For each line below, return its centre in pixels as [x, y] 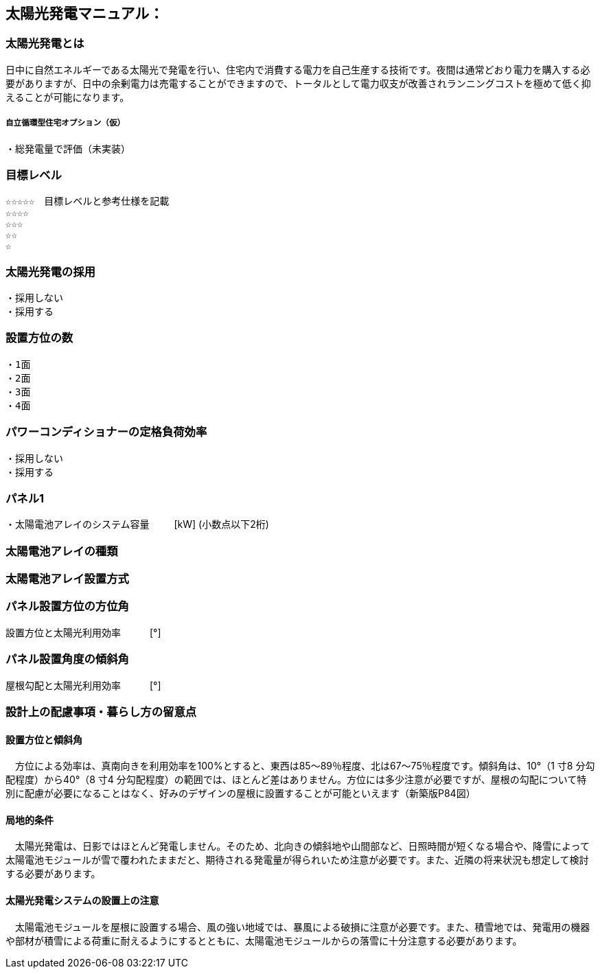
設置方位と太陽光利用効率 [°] [83, 632]
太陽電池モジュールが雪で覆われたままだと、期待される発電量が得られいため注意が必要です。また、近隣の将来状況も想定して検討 [297, 860]
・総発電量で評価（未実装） [68, 149]
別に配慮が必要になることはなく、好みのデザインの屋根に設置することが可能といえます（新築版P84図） [241, 793]
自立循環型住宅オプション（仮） [66, 123]
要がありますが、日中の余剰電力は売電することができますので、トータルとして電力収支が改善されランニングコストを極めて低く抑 [298, 83]
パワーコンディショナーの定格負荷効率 [106, 432]
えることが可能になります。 [68, 97]
